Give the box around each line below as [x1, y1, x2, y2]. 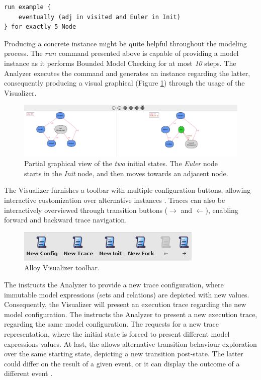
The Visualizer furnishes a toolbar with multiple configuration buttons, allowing [4, 185, 251, 195]
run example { [4, 4, 51, 11]
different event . [4, 368, 53, 378]
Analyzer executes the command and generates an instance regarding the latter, [4, 67, 250, 78]
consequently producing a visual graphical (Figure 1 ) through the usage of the [4, 78, 245, 88]
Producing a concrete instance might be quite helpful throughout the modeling [4, 38, 247, 48]
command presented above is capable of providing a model [58, 48, 239, 58]
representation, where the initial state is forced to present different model [4, 328, 230, 339]
